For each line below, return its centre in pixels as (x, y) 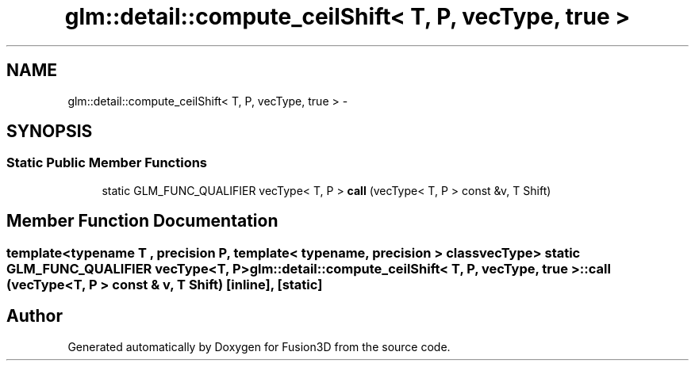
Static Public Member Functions (107, 163)
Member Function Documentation (142, 221)
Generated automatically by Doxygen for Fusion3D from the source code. (259, 346)
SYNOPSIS (50, 132)
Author (35, 316)
